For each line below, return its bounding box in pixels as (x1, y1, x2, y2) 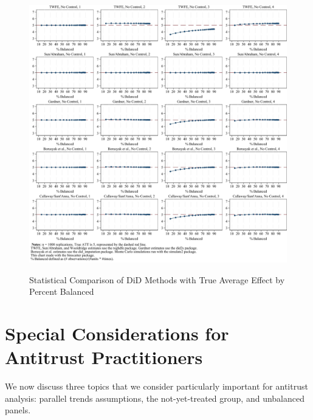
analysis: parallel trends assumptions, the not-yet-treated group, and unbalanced (5, 391, 304, 404)
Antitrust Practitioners (5, 345, 203, 370)
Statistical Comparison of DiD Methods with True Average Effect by (29, 273, 285, 286)
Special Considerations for (5, 320, 229, 345)
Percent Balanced (29, 285, 94, 298)
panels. (5, 404, 31, 416)
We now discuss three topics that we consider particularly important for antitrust (5, 380, 308, 393)
